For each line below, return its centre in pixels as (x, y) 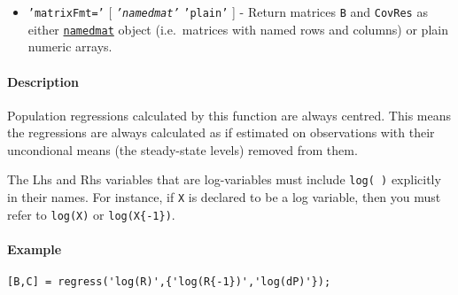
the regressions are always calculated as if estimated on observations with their (221, 132)
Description (43, 81)
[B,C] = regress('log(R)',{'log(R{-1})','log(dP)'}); (169, 282)
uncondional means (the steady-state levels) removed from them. (182, 149)
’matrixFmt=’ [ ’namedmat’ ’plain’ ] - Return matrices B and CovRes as (228, 12)
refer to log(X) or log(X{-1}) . (91, 214)
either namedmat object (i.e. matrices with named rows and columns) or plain (238, 29)
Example (35, 249)
